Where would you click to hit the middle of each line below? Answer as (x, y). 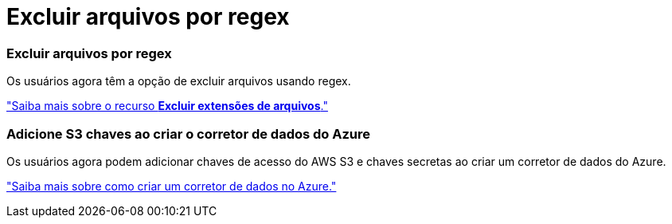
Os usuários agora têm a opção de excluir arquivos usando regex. (179, 81)
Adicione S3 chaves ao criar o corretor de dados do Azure (189, 134)
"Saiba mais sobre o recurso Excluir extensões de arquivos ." (167, 106)
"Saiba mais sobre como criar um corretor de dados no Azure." (172, 186)
